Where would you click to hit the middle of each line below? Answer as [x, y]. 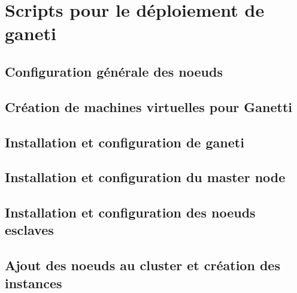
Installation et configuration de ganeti [125, 142]
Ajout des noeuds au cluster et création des [143, 265]
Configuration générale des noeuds [114, 71]
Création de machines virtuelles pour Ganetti [149, 106]
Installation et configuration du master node [145, 177]
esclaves [29, 230]
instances [34, 283]
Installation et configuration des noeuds [130, 212]
